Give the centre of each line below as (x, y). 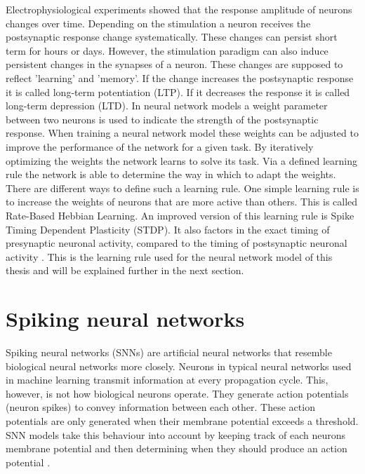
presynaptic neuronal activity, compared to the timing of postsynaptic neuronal (177, 243)
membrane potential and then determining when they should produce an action (177, 448)
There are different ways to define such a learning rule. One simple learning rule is (182, 188)
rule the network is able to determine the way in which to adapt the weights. (171, 174)
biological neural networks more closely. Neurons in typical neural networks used (179, 366)
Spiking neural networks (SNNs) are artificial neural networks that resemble (169, 352)
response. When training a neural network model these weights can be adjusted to (182, 133)
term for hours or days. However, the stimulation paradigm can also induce (167, 50)
